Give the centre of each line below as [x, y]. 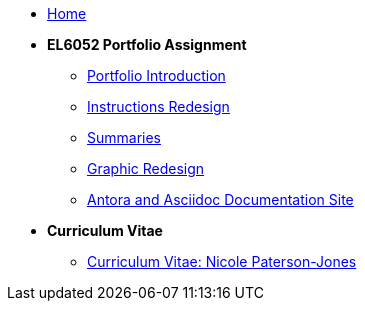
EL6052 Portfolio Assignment [147, 44]
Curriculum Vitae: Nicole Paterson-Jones [222, 261]
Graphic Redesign [146, 168]
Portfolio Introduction [156, 75]
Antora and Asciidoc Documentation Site [220, 199]
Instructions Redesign [158, 106]
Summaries [124, 137]
